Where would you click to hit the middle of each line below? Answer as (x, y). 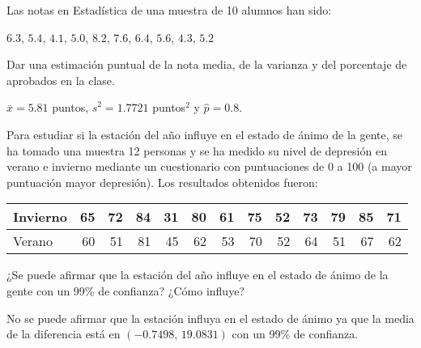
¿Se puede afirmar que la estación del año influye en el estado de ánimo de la (198, 275)
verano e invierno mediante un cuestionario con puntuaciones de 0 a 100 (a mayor (209, 166)
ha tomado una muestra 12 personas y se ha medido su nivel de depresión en (197, 150)
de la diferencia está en (64, 334)
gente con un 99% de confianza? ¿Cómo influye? (125, 290)
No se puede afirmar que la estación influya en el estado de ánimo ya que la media (210, 318)
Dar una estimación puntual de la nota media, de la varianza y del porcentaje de (207, 64)
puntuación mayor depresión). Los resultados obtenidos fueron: (162, 182)
